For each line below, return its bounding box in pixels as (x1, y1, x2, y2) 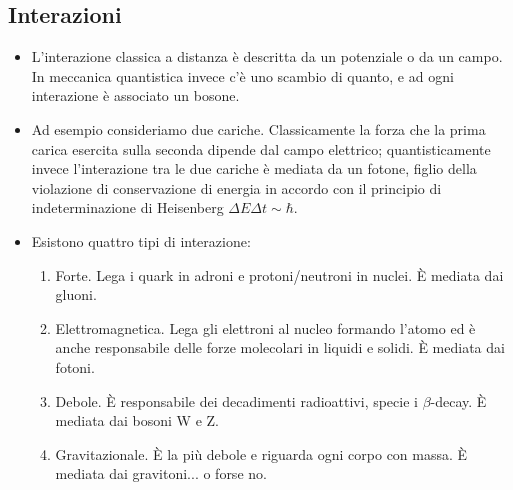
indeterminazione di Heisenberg (31, 197, 224, 218)
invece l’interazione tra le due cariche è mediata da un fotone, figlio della (31, 158, 477, 179)
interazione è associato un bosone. (31, 85, 240, 106)
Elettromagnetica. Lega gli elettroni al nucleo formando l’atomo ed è (55, 317, 476, 338)
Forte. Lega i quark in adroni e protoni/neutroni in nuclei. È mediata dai (55, 264, 504, 285)
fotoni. (55, 356, 95, 377)
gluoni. (55, 284, 97, 305)
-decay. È (430, 390, 487, 411)
